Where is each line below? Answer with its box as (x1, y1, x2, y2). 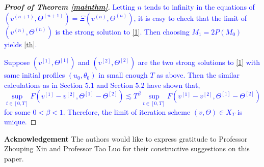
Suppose (4, 57, 30, 68)
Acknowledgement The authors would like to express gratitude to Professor (4, 133, 248, 144)
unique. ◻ (4, 116, 37, 127)
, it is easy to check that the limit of (134, 12, 247, 23)
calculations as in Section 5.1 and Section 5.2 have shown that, (4, 79, 200, 90)
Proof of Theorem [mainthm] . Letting (4, 2, 135, 12)
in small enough (98, 70, 148, 80)
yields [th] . (4, 39, 37, 49)
